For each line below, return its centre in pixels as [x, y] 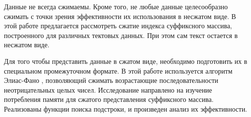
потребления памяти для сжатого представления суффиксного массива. [109, 99]
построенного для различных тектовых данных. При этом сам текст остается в [121, 35]
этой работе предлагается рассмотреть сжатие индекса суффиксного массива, [118, 26]
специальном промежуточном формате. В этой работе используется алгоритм [118, 70]
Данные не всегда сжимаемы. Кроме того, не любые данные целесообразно [116, 6]
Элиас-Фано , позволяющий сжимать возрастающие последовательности [111, 80]
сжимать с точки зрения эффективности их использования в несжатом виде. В [120, 16]
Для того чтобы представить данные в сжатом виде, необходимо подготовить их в [126, 61]
